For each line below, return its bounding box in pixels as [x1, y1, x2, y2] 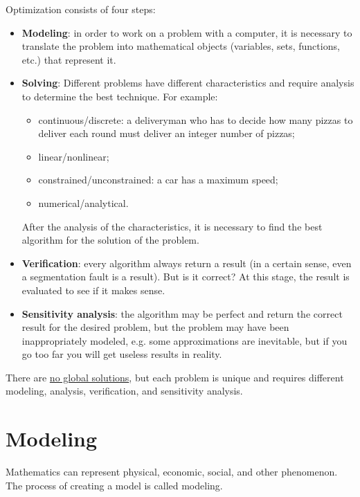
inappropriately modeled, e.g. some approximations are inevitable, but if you [21, 333, 348, 347]
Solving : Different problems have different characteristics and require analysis [21, 75, 354, 90]
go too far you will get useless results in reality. [21, 347, 222, 361]
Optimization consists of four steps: [6, 2, 156, 16]
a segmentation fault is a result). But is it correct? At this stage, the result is [21, 269, 350, 284]
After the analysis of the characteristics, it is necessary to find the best [21, 219, 323, 233]
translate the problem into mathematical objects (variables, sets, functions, [21, 39, 340, 53]
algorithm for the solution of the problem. [21, 233, 199, 247]
